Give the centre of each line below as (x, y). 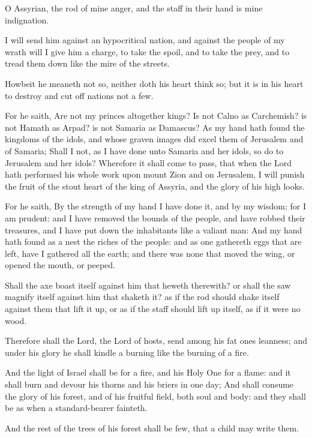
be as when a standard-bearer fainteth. (76, 408)
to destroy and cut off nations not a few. (79, 95)
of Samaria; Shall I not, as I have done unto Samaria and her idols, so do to (144, 150)
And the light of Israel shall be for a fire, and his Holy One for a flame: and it (148, 372)
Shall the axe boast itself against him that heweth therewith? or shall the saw (148, 285)
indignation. (27, 19)
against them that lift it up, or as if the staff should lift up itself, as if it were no (153, 309)
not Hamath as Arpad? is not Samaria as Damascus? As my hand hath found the (155, 127)
